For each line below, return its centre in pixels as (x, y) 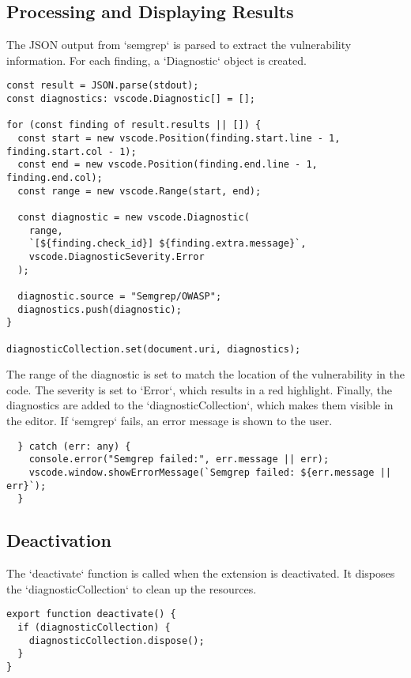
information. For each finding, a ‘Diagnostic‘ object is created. (156, 60)
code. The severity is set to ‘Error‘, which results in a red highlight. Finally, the (199, 389)
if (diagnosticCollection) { (94, 627)
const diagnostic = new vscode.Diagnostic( (134, 217)
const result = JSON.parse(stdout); (103, 86)
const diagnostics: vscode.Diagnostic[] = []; (131, 99)
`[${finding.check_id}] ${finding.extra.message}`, (168, 244)
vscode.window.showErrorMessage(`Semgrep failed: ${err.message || (210, 472)
